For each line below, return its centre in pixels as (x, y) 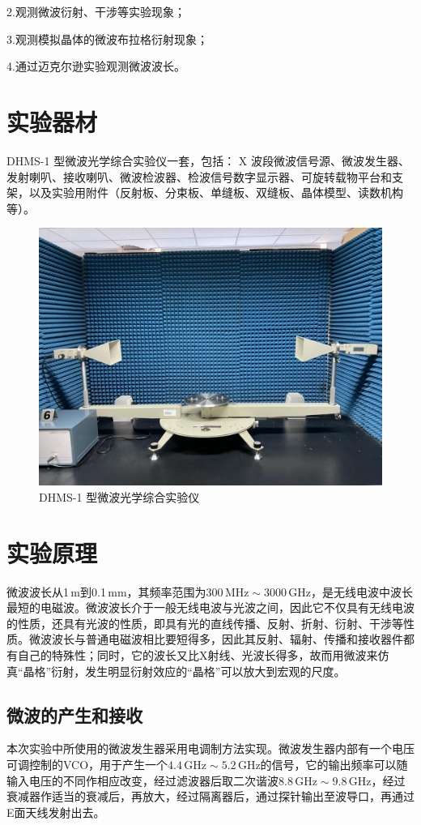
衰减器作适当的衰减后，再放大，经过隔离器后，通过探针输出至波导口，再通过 (210, 796)
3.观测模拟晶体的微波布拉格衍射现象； (107, 38)
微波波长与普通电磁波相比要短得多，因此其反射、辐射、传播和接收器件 (216, 639)
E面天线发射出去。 (56, 812)
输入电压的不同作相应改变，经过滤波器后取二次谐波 (142, 780)
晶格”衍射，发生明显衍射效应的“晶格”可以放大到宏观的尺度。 (184, 671)
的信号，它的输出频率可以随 (334, 764)
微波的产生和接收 (74, 714)
